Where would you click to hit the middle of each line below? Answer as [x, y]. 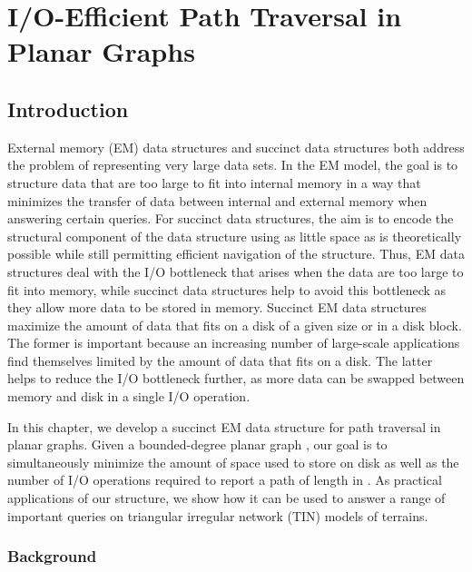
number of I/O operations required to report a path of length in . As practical [225, 480]
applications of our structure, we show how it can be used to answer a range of [226, 498]
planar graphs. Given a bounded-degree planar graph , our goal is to [197, 444]
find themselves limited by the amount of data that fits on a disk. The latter [220, 360]
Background [52, 556]
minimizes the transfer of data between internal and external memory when [217, 200]
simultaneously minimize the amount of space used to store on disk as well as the [233, 462]
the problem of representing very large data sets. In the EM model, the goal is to [233, 165]
